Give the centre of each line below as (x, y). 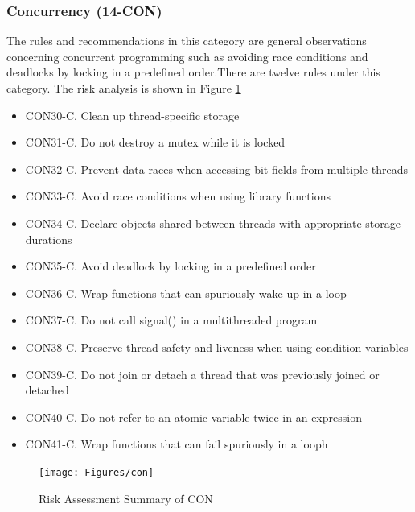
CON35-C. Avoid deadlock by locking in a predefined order (171, 266)
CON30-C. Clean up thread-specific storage (132, 115)
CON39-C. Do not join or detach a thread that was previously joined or (202, 374)
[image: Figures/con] (97, 472)
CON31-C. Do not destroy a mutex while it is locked (155, 142)
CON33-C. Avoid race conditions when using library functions (178, 196)
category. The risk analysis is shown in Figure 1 (124, 88)
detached (47, 390)
